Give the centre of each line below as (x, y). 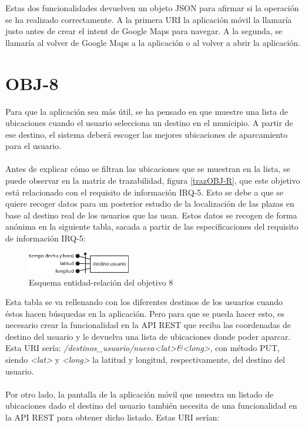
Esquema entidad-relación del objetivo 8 (101, 282)
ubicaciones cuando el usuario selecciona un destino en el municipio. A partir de (149, 123)
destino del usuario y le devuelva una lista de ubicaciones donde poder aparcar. (148, 336)
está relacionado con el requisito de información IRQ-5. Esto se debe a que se (144, 192)
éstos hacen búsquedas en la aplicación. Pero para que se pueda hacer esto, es (145, 313)
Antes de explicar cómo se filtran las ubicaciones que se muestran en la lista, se (148, 169)
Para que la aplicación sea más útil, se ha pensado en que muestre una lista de (147, 111)
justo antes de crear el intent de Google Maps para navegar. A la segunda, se (144, 31)
